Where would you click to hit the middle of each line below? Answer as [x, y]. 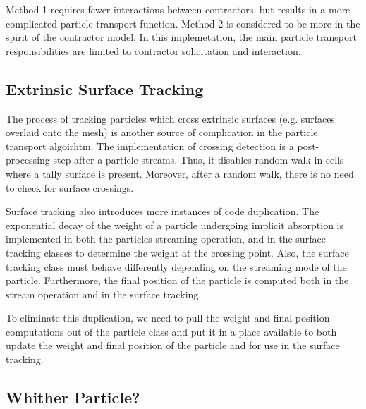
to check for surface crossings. [70, 187]
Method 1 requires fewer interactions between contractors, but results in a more [178, 9]
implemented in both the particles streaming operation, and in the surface [166, 239]
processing [28, 160]
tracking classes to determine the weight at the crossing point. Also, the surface [177, 252]
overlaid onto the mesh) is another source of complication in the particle [162, 132]
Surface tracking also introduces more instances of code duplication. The [163, 211]
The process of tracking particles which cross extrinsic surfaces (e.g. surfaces [170, 118]
